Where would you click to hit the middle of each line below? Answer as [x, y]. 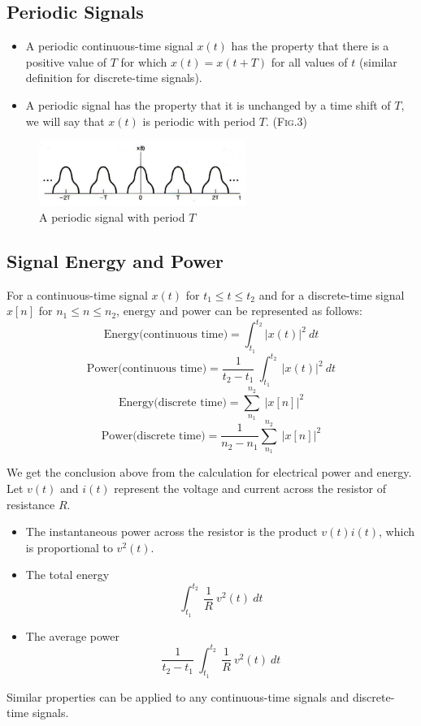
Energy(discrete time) [172, 402]
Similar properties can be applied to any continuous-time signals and [178, 696]
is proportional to [69, 547]
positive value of [66, 61]
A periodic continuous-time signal [109, 46]
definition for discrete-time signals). [114, 78]
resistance [31, 504]
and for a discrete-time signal [332, 294]
